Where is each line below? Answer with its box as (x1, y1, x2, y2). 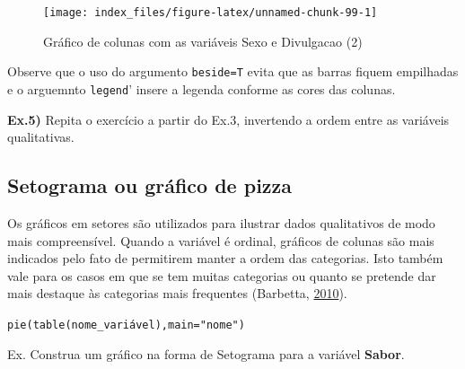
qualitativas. (7, 127, 75, 146)
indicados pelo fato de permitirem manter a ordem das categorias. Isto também (7, 249, 443, 268)
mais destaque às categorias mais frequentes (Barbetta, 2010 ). (7, 284, 347, 303)
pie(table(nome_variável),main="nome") (7, 318, 245, 331)
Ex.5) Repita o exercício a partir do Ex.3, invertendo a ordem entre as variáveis (7, 110, 450, 128)
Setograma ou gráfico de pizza (7, 171, 293, 199)
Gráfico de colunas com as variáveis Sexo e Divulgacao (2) (43, 31, 363, 50)
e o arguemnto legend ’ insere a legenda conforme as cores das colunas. (7, 79, 396, 98)
